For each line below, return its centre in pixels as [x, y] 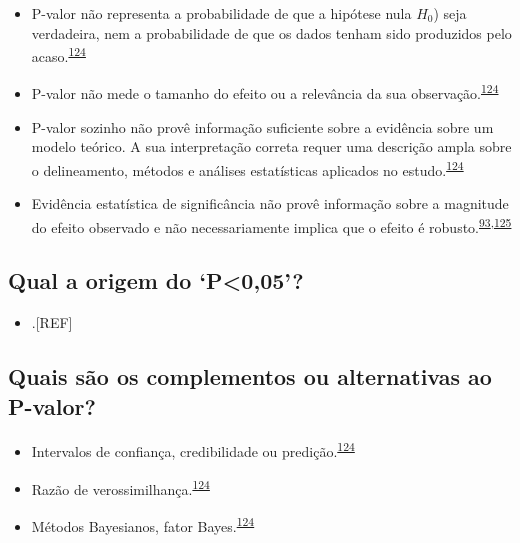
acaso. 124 [58, 54]
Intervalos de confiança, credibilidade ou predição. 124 [193, 450]
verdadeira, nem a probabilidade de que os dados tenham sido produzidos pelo [271, 32]
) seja [450, 13]
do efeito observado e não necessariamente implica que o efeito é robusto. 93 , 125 [271, 225]
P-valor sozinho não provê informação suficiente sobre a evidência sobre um [262, 126]
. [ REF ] [52, 322]
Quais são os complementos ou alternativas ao [250, 376]
